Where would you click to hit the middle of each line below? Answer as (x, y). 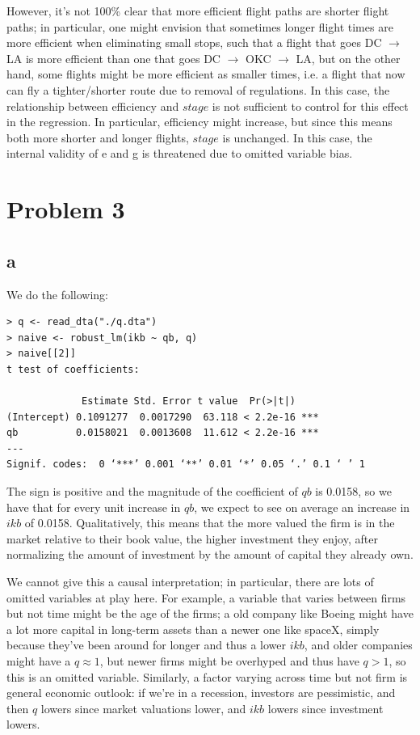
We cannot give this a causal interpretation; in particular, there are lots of (190, 582)
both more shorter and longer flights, (98, 137)
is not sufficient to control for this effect (310, 106)
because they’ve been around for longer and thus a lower (147, 645)
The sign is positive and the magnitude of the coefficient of (152, 491)
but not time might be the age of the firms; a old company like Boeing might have (210, 613)
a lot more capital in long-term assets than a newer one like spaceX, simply (193, 629)
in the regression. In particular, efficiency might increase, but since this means (199, 122)
